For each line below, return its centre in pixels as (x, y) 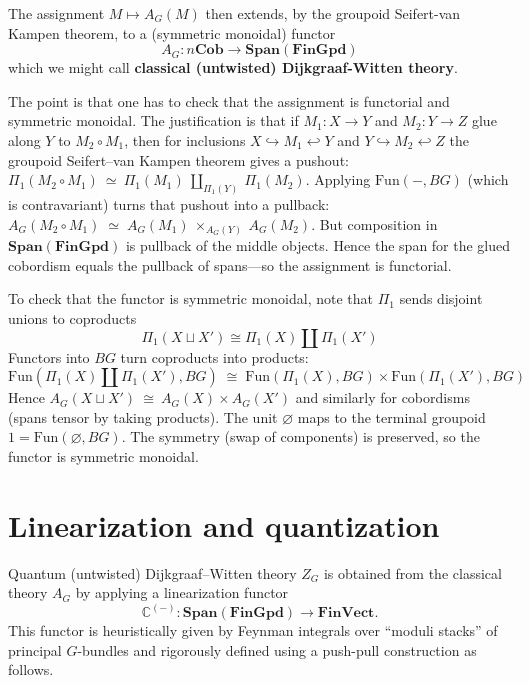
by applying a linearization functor (182, 592)
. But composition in (374, 223)
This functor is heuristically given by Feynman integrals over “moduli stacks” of (253, 630)
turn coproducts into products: (214, 356)
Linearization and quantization (224, 524)
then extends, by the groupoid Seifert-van (333, 13)
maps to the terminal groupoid (391, 416)
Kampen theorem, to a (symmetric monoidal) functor (172, 32)
